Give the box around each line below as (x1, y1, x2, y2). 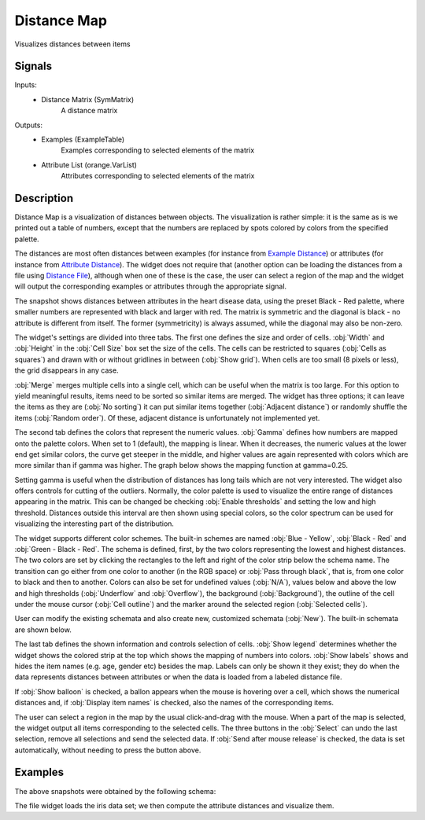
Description (14, 192, 74, 204)
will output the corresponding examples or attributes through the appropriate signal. (14, 281, 287, 291)
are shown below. (14, 625, 72, 634)
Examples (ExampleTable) (41, 134, 125, 145)
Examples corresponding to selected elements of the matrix (61, 145, 255, 155)
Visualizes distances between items (14, 39, 131, 49)
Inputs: (14, 80, 37, 90)
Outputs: (14, 120, 43, 130)
